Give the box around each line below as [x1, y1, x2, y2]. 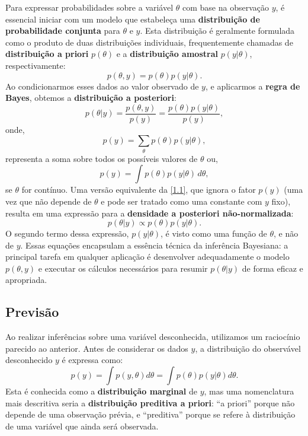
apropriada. [5, 273, 47, 286]
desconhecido [5, 354, 53, 366]
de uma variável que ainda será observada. [5, 419, 159, 432]
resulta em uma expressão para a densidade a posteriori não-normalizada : [5, 206, 294, 219]
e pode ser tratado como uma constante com [101, 195, 262, 207]
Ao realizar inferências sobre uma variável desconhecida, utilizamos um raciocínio [5, 330, 300, 343]
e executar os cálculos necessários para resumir [38, 262, 208, 274]
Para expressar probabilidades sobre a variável [5, 1, 174, 13]
